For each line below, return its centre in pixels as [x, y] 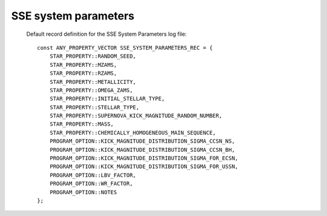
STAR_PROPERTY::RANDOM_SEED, [93, 56]
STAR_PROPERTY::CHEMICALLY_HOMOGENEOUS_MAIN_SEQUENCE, [133, 133]
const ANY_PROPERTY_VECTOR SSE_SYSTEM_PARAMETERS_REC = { [125, 48]
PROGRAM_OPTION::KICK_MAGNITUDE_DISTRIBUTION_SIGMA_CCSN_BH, [142, 150]
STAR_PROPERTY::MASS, [82, 124]
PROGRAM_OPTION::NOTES [83, 192]
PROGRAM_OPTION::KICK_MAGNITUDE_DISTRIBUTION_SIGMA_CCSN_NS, [142, 141]
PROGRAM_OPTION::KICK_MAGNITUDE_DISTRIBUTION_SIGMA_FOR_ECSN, [144, 158]
